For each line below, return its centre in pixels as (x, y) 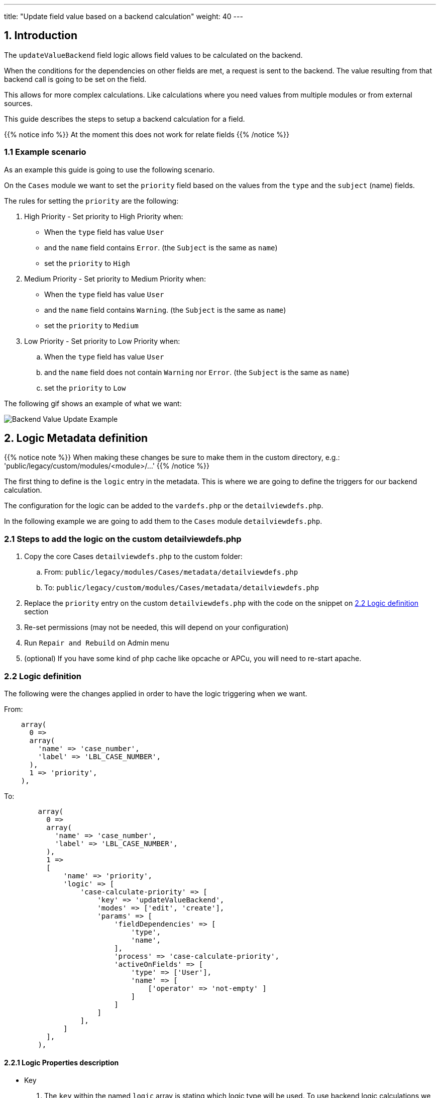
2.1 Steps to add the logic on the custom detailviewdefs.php (123, 539)
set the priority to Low (85, 388)
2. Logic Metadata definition (76, 438)
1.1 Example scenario (45, 152)
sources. (18, 103)
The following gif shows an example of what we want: (93, 403)
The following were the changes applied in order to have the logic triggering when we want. (156, 693)
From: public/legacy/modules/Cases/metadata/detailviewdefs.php (171, 572)
